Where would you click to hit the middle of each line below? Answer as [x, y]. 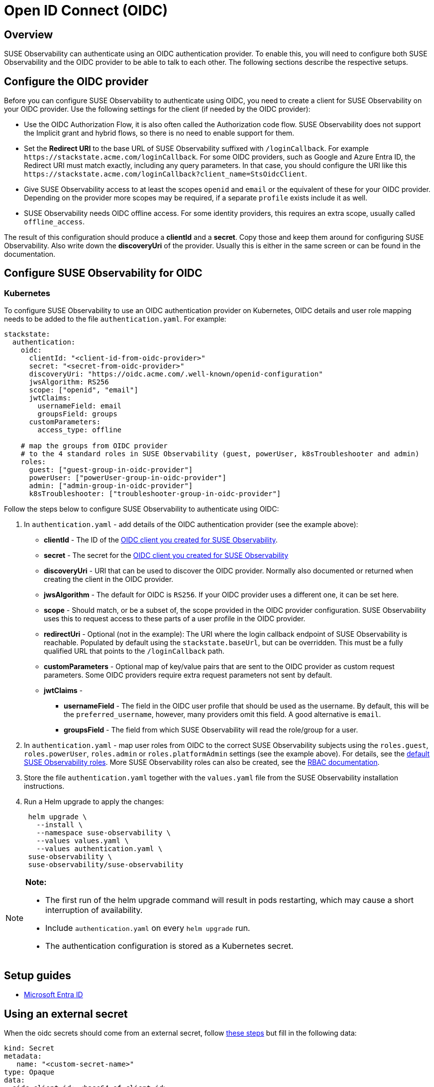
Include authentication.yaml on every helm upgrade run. [148, 928]
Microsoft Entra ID [54, 995]
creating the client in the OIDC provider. [109, 579]
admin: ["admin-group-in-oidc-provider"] [111, 486]
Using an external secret [66, 1014]
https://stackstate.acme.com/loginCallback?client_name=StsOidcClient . [165, 174]
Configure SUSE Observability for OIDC [103, 273]
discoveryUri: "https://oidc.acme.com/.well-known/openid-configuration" [176, 374]
